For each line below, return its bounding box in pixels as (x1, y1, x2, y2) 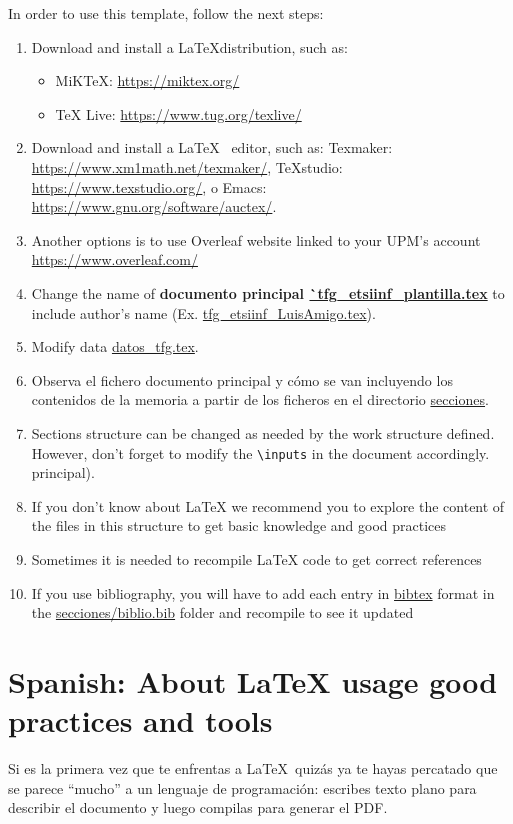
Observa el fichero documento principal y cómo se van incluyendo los (31, 369, 453, 390)
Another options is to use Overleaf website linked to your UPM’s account (31, 229, 481, 250)
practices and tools (8, 700, 273, 741)
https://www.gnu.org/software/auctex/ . (31, 196, 277, 217)
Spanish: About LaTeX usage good (8, 660, 498, 701)
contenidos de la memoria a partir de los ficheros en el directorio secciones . (31, 389, 489, 410)
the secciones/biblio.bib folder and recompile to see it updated (31, 602, 414, 623)
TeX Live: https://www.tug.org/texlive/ (55, 103, 302, 124)
